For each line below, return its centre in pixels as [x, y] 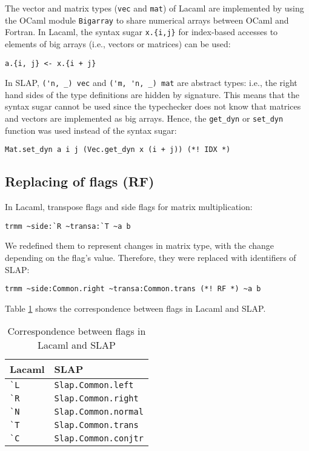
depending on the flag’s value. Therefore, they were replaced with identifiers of [151, 258]
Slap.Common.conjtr [99, 439]
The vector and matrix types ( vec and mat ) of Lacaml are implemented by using [154, 8]
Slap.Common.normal [99, 412]
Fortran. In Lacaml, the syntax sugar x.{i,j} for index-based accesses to [141, 32]
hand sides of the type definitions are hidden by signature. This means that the [152, 94]
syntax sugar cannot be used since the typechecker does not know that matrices [153, 106]
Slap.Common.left [94, 385]
